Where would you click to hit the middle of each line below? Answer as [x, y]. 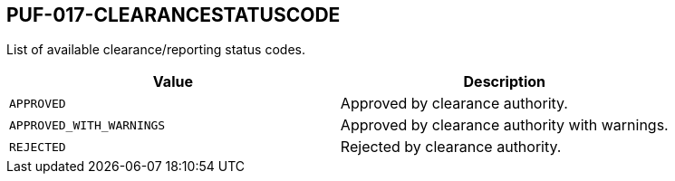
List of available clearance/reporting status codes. [156, 50]
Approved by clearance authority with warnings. [504, 125]
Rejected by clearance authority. [451, 147]
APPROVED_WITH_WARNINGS [87, 125]
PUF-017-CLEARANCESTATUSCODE [174, 15]
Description [504, 82]
